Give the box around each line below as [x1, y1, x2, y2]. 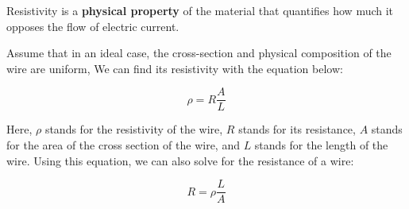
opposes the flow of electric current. [6, 17, 179, 34]
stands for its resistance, [238, 121, 356, 137]
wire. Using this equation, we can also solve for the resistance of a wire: [6, 152, 354, 168]
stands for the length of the [254, 137, 388, 153]
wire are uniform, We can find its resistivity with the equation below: [6, 60, 343, 76]
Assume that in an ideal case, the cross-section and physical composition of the [6, 45, 392, 61]
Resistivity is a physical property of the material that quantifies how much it [6, 2, 394, 18]
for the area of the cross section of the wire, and [6, 137, 240, 153]
